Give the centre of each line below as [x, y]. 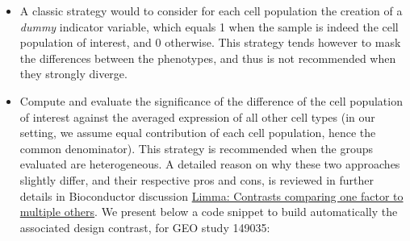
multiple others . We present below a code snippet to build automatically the [209, 212]
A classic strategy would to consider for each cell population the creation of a [211, 10]
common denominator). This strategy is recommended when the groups [196, 148]
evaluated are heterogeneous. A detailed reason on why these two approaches [210, 164]
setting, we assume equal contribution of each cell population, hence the [198, 133]
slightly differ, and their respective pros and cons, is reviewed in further [197, 179]
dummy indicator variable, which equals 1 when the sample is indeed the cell [209, 26]
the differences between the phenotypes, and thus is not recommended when [208, 58]
